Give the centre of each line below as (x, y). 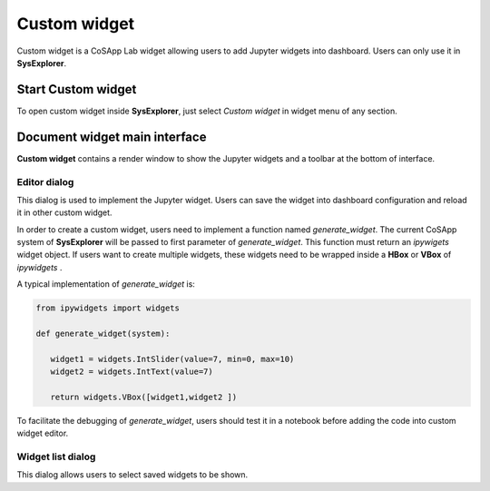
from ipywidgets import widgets (108, 308)
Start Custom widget (77, 89)
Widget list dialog (56, 457)
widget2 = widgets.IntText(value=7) (132, 372)
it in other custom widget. (64, 212)
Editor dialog (45, 182)
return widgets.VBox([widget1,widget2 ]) (144, 397)
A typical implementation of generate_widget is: (106, 284)
